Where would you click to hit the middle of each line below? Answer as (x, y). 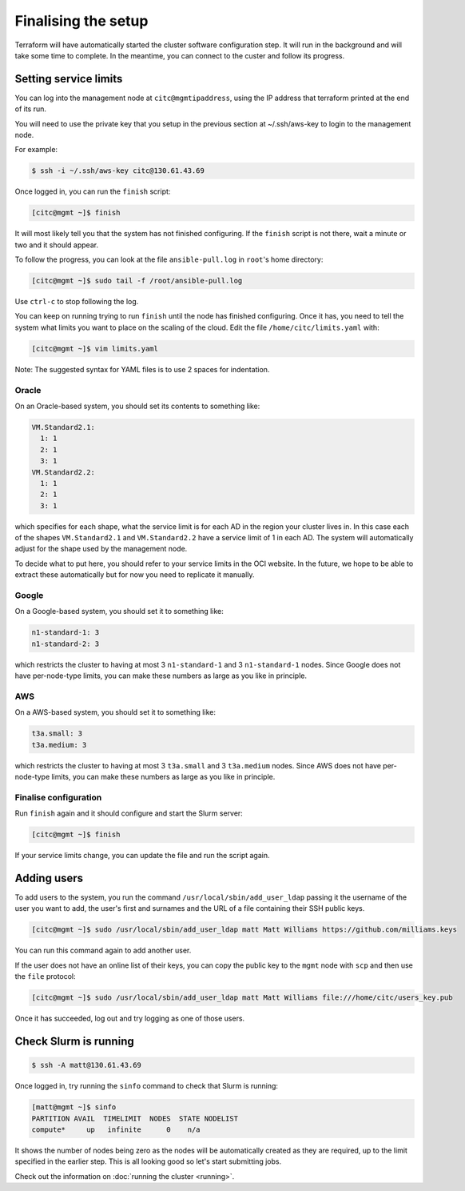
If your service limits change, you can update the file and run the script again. (142, 856)
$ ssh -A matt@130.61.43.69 (86, 1065)
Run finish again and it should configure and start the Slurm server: (129, 813)
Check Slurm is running (75, 1041)
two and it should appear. (57, 245)
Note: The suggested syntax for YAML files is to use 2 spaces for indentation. (142, 369)
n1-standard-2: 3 (66, 644)
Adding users (49, 878)
